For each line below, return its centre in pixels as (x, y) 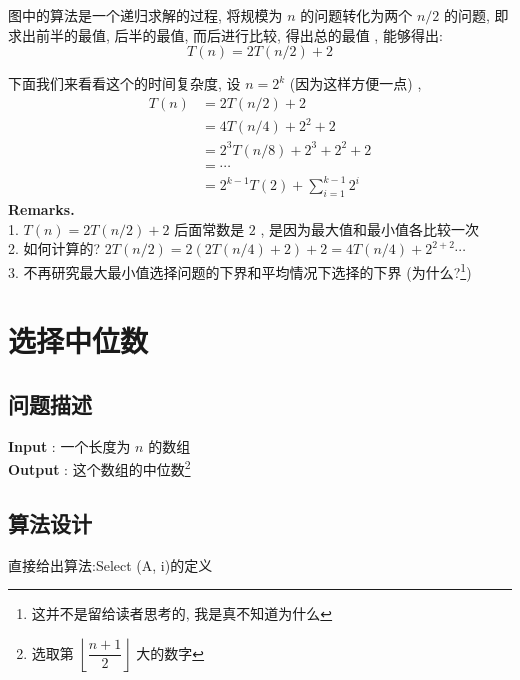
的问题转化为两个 (356, 15)
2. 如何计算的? (54, 248)
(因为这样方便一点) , (355, 83)
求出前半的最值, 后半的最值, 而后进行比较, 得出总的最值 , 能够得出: (225, 34)
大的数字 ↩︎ (170, 652)
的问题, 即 (476, 15)
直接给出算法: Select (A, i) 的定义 (110, 564)
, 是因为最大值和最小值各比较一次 (370, 228)
